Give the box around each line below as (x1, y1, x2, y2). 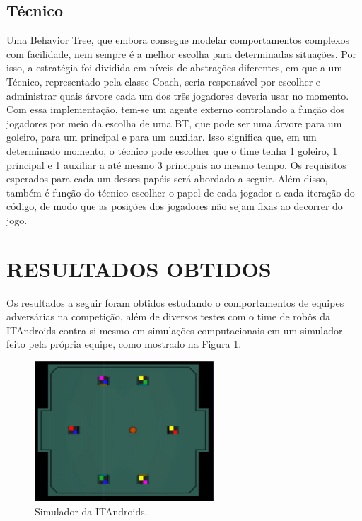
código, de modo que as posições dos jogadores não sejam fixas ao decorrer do (6, 199, 343, 213)
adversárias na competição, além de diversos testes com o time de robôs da (6, 309, 330, 324)
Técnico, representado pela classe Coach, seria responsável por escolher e (6, 74, 321, 88)
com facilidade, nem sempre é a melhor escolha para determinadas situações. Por (6, 46, 356, 61)
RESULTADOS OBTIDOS (6, 254, 271, 283)
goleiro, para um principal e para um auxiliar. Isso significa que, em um (6, 129, 317, 144)
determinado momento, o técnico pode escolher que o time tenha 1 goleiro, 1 (6, 143, 338, 158)
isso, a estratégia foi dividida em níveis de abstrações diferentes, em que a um (6, 60, 343, 75)
